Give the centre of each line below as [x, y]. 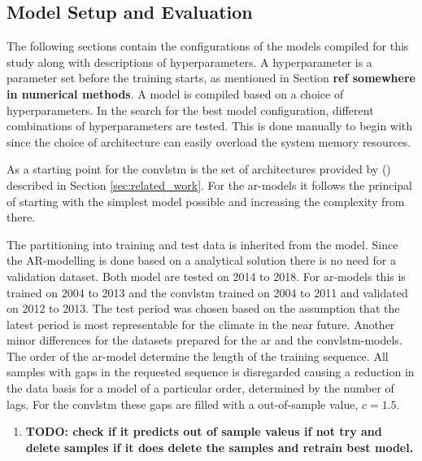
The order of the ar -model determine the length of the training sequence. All [198, 356]
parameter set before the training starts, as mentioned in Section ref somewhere [211, 78]
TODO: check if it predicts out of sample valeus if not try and [204, 431]
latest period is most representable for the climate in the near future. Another [201, 324]
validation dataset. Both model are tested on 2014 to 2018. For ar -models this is [206, 276]
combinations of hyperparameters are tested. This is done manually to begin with [210, 126]
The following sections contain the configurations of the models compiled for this [208, 46]
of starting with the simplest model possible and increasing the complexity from [206, 201]
